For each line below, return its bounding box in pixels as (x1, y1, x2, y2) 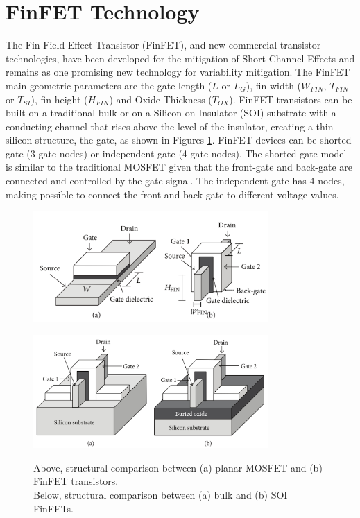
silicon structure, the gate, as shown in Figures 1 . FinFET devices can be (6, 132, 317, 147)
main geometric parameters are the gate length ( (6, 78, 212, 92)
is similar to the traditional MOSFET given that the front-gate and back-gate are (6, 159, 353, 174)
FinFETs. (33, 501, 74, 515)
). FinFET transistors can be (229, 92, 352, 106)
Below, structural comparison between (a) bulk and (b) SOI (33, 487, 288, 501)
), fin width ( (246, 78, 302, 92)
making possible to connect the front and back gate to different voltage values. (6, 187, 339, 201)
